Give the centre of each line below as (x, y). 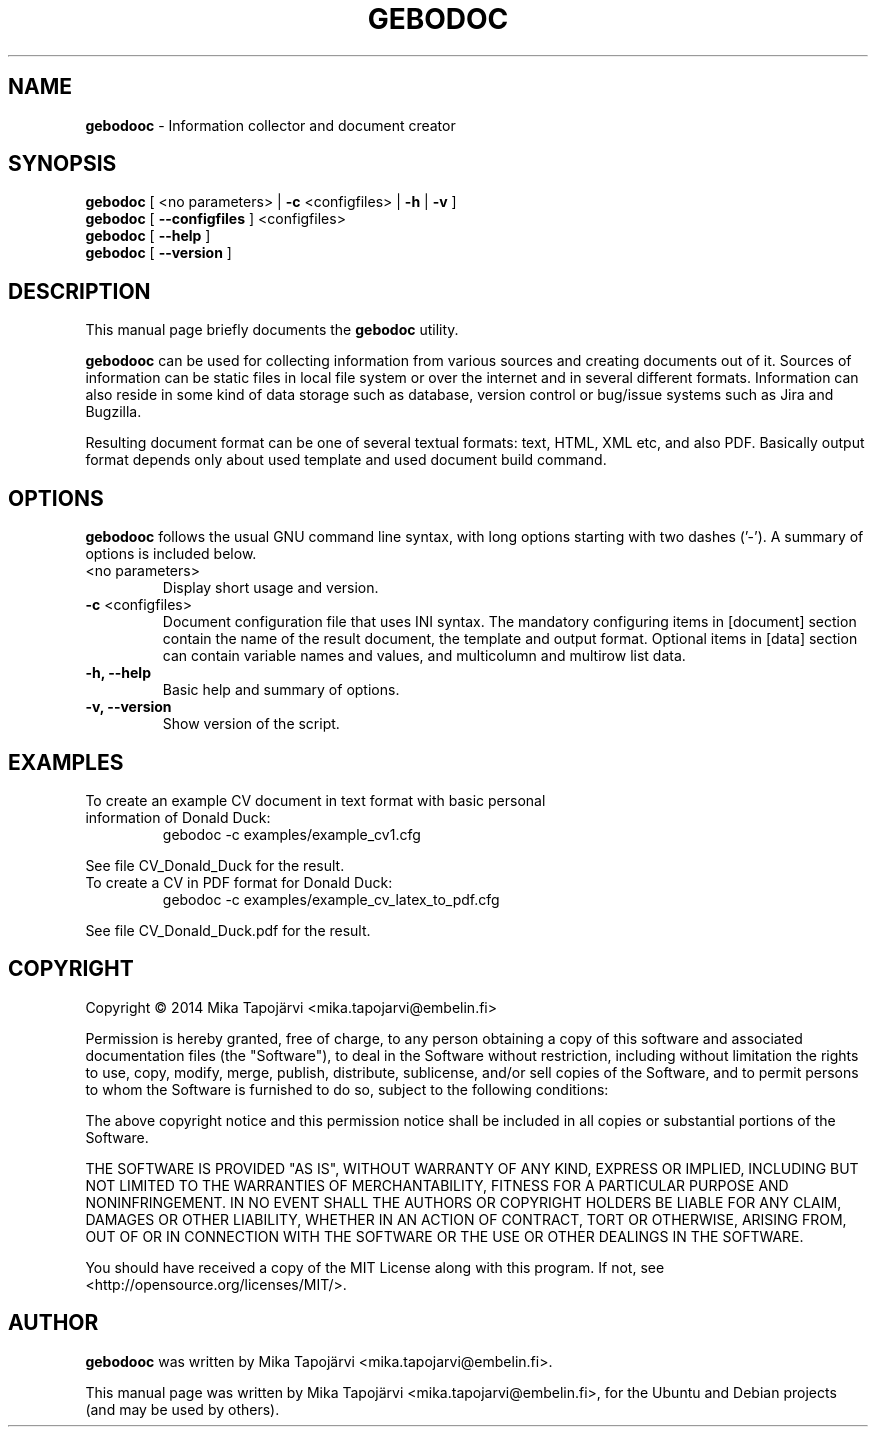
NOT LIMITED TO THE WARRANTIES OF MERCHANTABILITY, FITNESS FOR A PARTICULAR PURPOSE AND (437, 1185)
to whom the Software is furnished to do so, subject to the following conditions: (347, 1089)
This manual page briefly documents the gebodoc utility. (272, 330)
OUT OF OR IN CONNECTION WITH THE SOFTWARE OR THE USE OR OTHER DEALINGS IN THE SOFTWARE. (444, 1236)
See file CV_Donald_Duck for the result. (215, 865)
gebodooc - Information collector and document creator (270, 125)
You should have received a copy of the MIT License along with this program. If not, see (375, 1267)
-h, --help (118, 673)
